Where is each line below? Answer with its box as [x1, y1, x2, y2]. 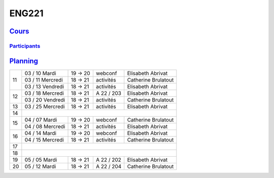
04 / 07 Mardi [24, 116, 57, 123]
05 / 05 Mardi [24, 156, 57, 163]
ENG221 [9, 8, 44, 19]
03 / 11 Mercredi [24, 76, 63, 83]
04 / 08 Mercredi [24, 123, 65, 130]
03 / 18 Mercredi [24, 89, 64, 96]
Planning [9, 56, 38, 65]
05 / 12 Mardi [24, 163, 56, 170]
